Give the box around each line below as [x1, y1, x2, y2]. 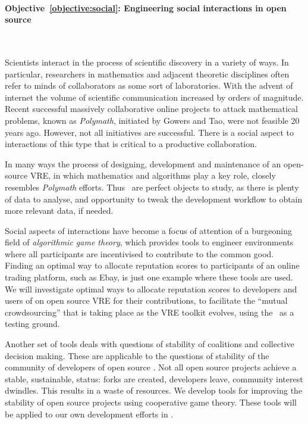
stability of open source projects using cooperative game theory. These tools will [5, 396, 297, 409]
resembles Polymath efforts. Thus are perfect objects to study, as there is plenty [5, 180, 299, 193]
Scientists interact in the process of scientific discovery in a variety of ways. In [5, 55, 289, 68]
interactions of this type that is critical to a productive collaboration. [5, 138, 257, 150]
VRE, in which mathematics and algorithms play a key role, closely [30, 169, 276, 182]
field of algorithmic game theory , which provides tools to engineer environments [5, 236, 294, 248]
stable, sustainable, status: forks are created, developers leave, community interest [5, 372, 303, 385]
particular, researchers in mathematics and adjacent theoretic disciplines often [5, 67, 290, 80]
